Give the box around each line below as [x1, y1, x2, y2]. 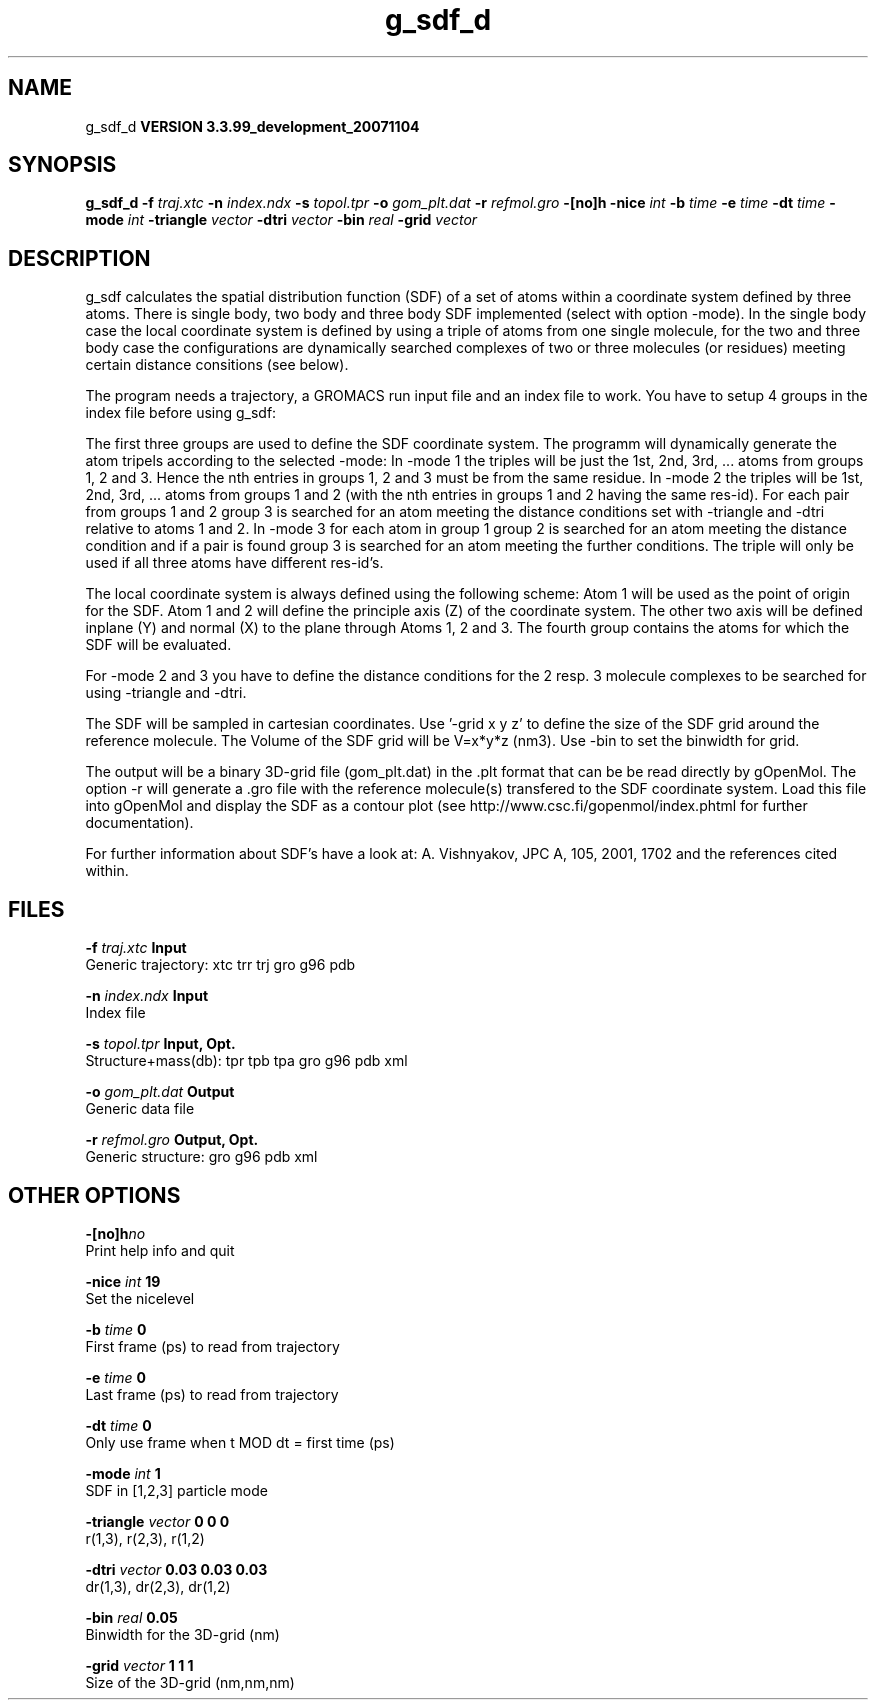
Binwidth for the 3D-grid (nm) [85, 1625, 280, 1643]
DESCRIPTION [8, 245, 151, 271]
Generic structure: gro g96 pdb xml [85, 1148, 318, 1166]
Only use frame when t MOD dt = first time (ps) [85, 1433, 395, 1451]
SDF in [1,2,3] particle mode [85, 1481, 268, 1499]
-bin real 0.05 [85, 1608, 178, 1626]
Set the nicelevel [85, 1289, 195, 1307]
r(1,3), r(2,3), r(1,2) [85, 1529, 205, 1547]
